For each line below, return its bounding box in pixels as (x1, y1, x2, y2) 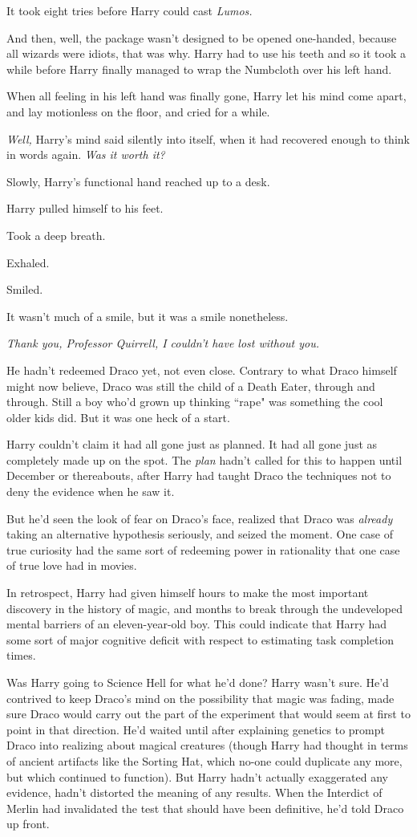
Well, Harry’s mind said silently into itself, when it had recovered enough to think (6, 130, 410, 147)
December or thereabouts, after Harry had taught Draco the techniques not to (6, 467, 391, 484)
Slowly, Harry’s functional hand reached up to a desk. (6, 173, 270, 189)
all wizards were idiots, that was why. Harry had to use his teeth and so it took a (6, 45, 406, 62)
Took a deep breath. (6, 226, 106, 243)
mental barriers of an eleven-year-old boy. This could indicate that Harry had (6, 616, 387, 632)
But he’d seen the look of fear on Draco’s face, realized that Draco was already (6, 510, 393, 526)
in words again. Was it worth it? (6, 146, 165, 163)
